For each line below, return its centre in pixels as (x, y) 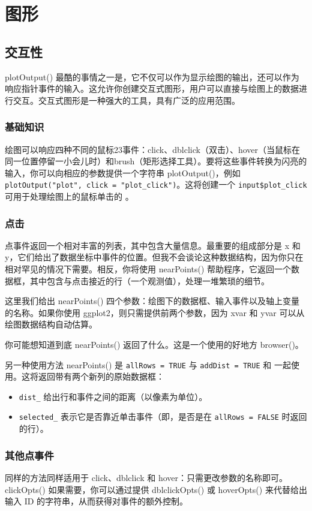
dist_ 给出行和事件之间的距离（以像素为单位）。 (113, 396)
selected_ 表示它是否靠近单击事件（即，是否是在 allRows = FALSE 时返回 (163, 417)
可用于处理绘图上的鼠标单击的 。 (69, 196)
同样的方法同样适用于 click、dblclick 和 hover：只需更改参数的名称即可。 (146, 477)
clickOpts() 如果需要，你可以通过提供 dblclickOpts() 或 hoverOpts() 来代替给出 (156, 489)
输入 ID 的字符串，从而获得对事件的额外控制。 (97, 501)
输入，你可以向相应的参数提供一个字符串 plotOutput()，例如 (123, 172)
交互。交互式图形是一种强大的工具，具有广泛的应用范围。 (126, 100)
